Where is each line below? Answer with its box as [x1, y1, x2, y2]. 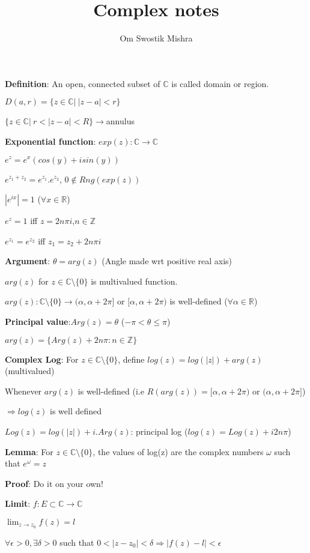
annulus [106, 115, 135, 127]
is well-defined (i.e [77, 384, 144, 397]
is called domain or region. [171, 77, 269, 89]
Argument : [5, 255, 50, 267]
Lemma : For [5, 445, 53, 458]
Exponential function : [5, 134, 96, 147]
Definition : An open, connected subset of [5, 77, 160, 89]
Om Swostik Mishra [120, 32, 193, 44]
